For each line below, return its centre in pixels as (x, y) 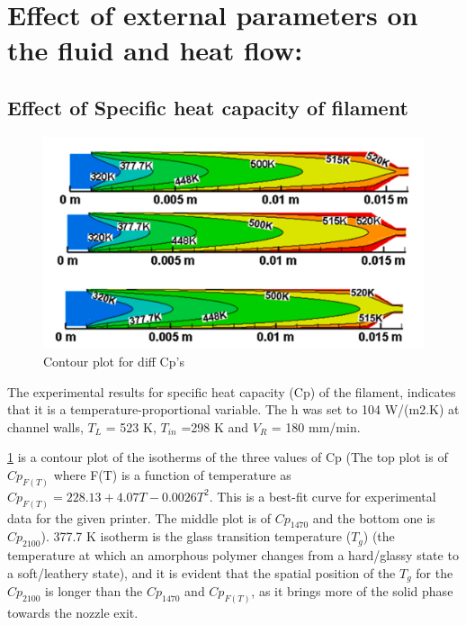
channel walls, (45, 426)
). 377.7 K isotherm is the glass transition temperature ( (196, 536)
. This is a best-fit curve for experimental (323, 496)
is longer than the (94, 591)
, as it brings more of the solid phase (352, 591)
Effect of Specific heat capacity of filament (208, 107)
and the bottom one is (374, 517)
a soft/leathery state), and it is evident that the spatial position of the (202, 572)
